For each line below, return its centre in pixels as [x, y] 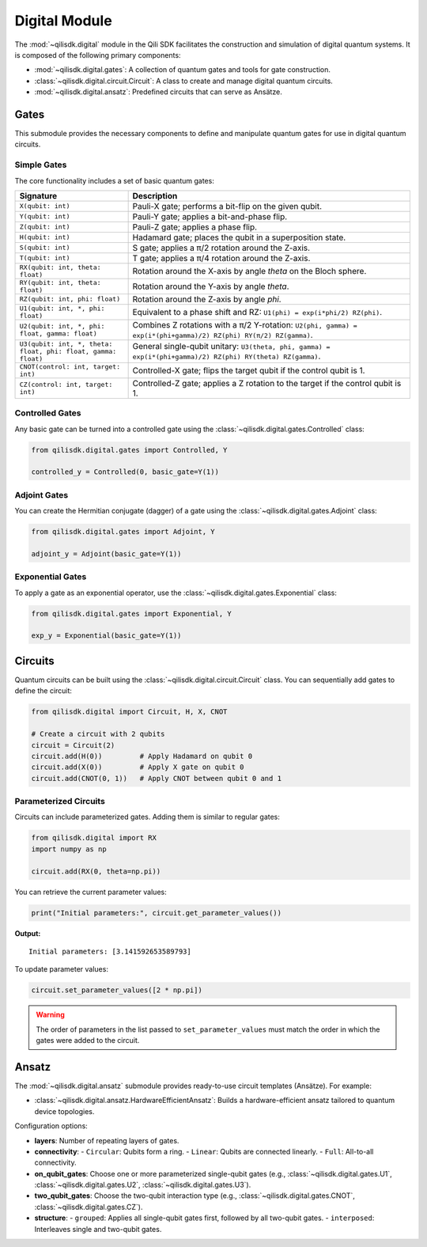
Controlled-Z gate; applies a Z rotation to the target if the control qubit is [267, 383]
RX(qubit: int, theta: [60, 267]
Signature [38, 195]
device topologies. [64, 1111]
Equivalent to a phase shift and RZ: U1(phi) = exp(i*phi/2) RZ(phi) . [257, 312]
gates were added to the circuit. [88, 1040]
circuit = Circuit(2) [73, 745]
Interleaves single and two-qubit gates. [98, 1229]
